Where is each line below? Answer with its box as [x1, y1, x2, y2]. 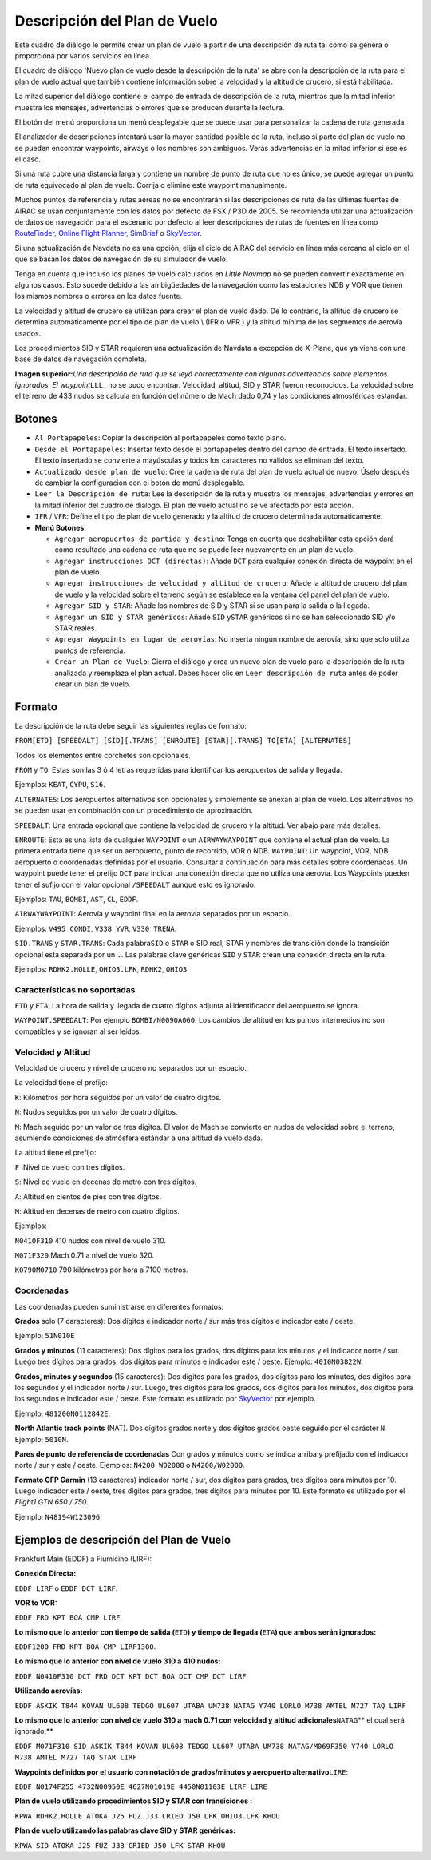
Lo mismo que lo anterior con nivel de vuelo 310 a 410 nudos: [14, 1656, 221, 1666]
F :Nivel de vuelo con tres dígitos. [14, 1162, 125, 1172]
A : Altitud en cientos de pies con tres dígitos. [14, 1191, 162, 1202]
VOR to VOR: [14, 1598, 57, 1608]
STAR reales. [54, 623, 97, 633]
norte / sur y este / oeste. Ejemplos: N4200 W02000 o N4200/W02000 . [14, 1461, 245, 1470]
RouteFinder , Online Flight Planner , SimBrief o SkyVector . [14, 229, 203, 238]
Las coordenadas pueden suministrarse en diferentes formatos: [14, 1302, 224, 1311]
